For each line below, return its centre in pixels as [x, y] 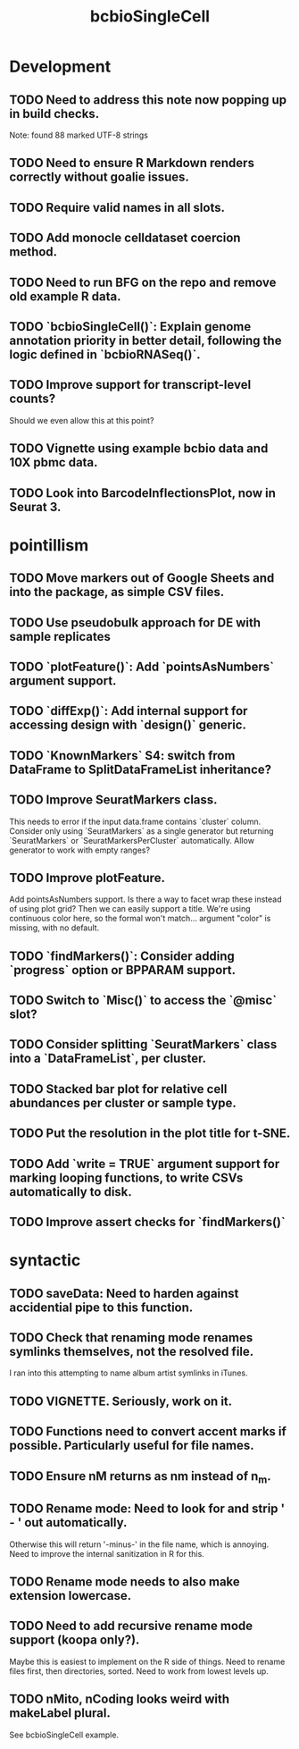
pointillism [49, 545]
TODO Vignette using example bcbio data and [139, 449]
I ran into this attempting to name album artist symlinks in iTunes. [129, 1373]
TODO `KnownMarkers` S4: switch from [122, 756]
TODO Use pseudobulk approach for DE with [135, 622]
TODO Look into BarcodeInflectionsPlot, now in [143, 493]
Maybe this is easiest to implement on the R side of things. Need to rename [147, 1661]
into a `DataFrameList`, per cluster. [108, 1059]
